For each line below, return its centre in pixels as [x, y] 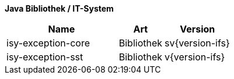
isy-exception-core [48, 43]
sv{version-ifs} [197, 43]
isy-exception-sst [45, 57]
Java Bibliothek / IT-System [59, 8]
